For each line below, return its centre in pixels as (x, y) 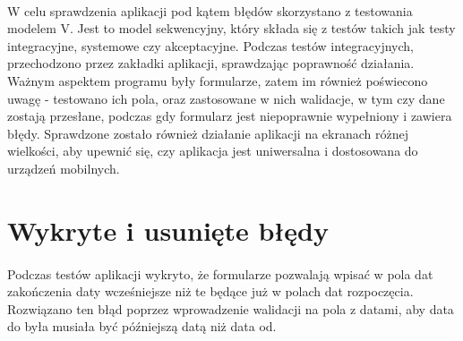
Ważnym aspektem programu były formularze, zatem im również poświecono (218, 80)
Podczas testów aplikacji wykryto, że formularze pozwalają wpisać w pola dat (220, 273)
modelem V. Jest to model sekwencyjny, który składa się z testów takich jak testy (231, 28)
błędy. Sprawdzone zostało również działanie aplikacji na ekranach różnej (208, 133)
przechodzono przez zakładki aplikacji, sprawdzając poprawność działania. (211, 63)
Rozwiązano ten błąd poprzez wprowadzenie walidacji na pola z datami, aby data (231, 308)
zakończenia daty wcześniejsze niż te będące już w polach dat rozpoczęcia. (210, 291)
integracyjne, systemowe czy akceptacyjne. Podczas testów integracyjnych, (210, 45)
